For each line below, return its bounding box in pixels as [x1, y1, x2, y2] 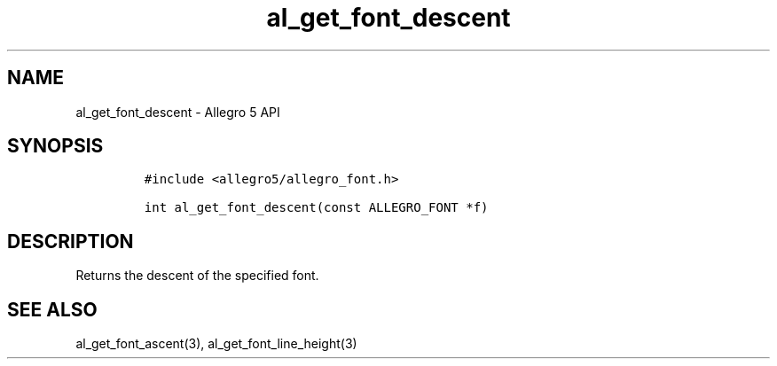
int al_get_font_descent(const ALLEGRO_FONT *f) [144, 200, 489, 215]
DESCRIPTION [7, 230, 134, 253]
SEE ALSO [7, 298, 98, 321]
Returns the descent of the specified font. [75, 268, 319, 284]
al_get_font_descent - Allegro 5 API [75, 104, 280, 120]
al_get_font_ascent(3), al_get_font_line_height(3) [75, 336, 357, 352]
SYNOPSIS [7, 135, 104, 158]
